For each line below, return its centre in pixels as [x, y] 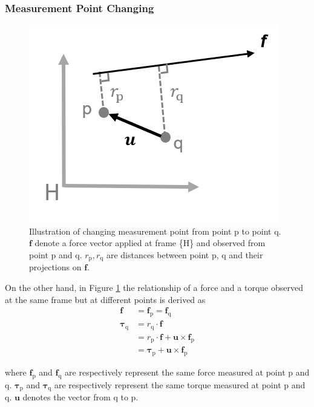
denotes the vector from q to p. [80, 397]
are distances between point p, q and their [185, 255]
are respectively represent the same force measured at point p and [187, 372]
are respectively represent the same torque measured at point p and [180, 385]
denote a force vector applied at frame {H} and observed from [150, 243]
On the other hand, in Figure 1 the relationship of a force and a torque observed [154, 288]
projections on [55, 267]
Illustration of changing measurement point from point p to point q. [155, 231]
